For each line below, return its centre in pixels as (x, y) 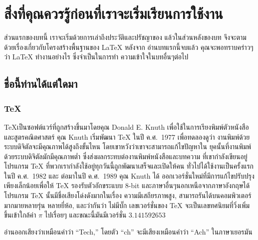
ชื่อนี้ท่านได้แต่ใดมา (41, 84)
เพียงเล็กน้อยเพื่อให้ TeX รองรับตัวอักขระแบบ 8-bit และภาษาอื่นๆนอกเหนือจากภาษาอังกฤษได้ (127, 185)
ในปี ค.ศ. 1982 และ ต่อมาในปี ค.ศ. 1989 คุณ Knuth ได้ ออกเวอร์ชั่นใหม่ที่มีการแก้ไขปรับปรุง (129, 175)
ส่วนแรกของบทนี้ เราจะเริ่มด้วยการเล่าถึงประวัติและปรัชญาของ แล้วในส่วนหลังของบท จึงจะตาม (125, 37)
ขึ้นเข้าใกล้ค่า (20, 215)
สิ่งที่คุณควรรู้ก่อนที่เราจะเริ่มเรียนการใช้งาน (114, 13)
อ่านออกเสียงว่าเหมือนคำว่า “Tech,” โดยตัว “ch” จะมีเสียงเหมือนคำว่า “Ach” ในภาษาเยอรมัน (128, 231)
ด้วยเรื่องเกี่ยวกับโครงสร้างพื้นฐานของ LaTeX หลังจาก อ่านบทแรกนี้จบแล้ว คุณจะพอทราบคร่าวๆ (129, 47)
